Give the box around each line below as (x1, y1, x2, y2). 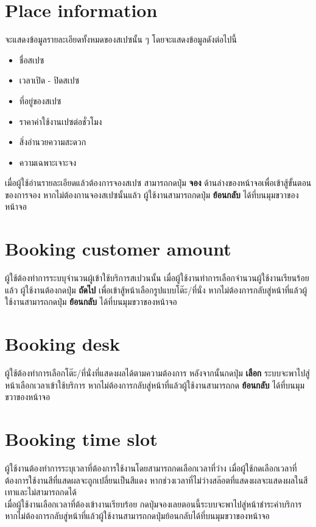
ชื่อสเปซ (19, 53, 44, 66)
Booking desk (5, 331, 121, 356)
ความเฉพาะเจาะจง (19, 156, 77, 168)
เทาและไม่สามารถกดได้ (5, 486, 77, 498)
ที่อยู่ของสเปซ (19, 94, 61, 107)
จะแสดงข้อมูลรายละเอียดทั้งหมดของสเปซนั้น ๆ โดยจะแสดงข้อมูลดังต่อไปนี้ (5, 33, 237, 46)
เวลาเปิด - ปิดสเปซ (19, 74, 79, 87)
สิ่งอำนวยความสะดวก (19, 135, 86, 148)
